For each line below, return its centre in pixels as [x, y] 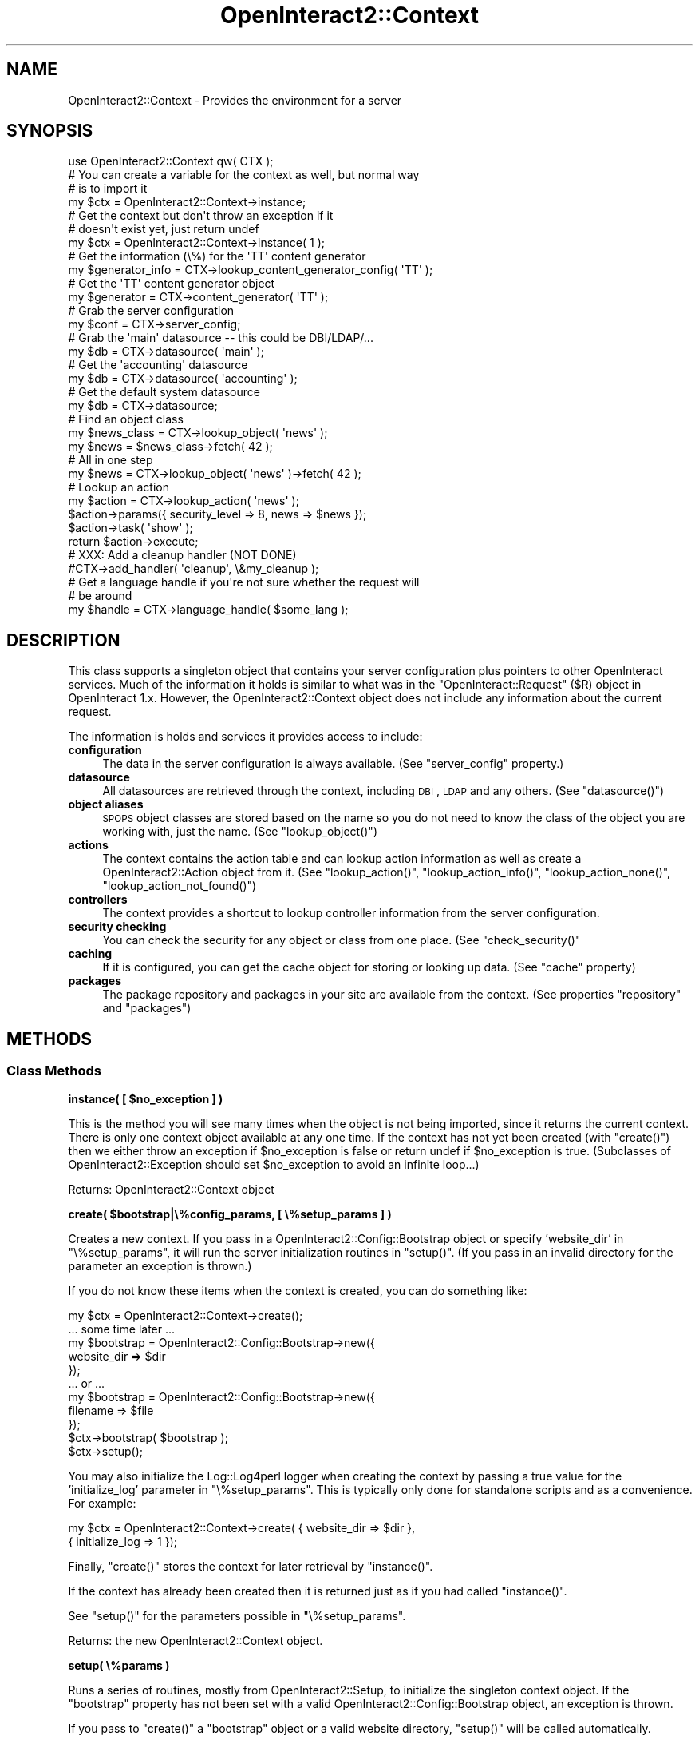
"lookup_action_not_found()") [180, 886]
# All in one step [111, 460]
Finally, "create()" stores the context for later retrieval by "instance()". [251, 1566]
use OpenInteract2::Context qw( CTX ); [171, 161]
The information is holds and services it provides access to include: [245, 737]
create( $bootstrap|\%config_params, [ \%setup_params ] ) [230, 1214]
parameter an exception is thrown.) [160, 1265]
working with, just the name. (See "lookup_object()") [240, 832]
